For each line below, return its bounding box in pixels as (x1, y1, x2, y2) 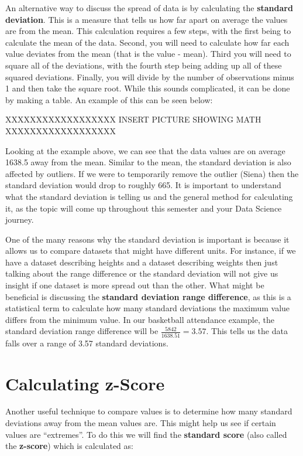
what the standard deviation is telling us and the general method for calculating (5, 190, 293, 202)
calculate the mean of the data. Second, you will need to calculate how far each (5, 36, 290, 48)
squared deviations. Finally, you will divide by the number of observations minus (5, 70, 294, 83)
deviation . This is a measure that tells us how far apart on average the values (5, 13, 288, 25)
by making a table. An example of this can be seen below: (5, 93, 213, 106)
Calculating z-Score (5, 371, 165, 395)
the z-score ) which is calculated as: (5, 440, 133, 452)
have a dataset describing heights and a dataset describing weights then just (5, 256, 278, 268)
